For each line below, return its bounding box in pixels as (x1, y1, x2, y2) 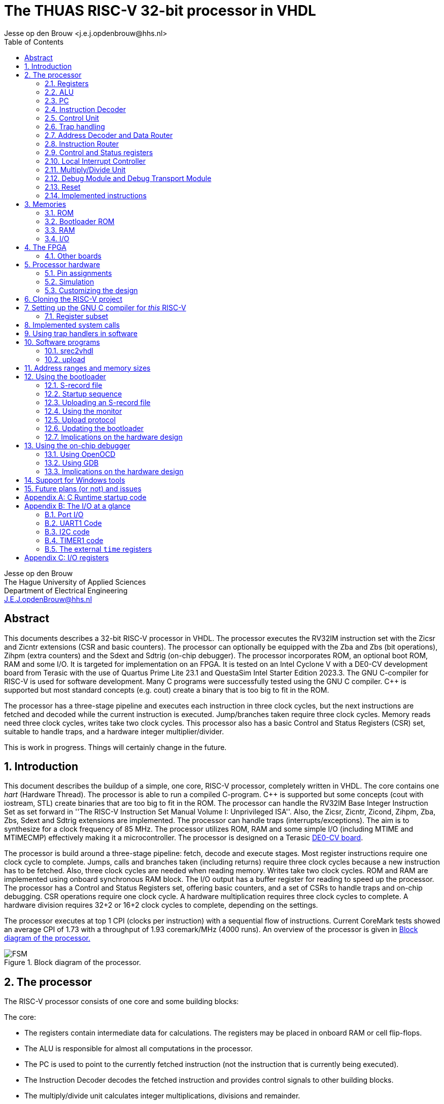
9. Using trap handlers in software (24, 329, 138, 338)
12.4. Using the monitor (45, 406, 122, 415)
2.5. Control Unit (45, 113, 99, 122)
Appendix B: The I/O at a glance (24, 501, 131, 510)
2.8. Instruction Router (45, 139, 119, 148)
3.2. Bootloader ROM (45, 217, 115, 226)
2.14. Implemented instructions (45, 191, 147, 200)
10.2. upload (45, 354, 85, 364)
